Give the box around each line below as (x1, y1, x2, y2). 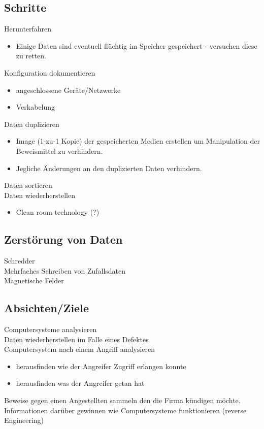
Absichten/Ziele (4, 300, 89, 316)
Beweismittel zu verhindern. (16, 145, 103, 156)
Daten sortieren (4, 180, 52, 190)
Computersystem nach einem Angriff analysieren (4, 344, 155, 354)
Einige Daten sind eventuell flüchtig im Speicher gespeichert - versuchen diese (16, 40, 257, 51)
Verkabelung (16, 102, 55, 112)
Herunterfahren (4, 23, 52, 34)
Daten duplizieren (4, 118, 59, 129)
